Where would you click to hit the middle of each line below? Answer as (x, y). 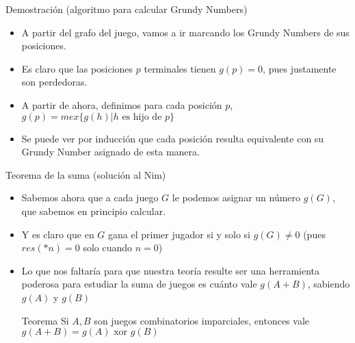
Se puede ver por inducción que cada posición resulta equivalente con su (173, 138)
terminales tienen (180, 68)
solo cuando (108, 247)
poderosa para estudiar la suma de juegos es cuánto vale (139, 284)
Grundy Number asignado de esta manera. (110, 152)
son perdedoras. (54, 82)
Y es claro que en (58, 234)
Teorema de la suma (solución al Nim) (86, 174)
